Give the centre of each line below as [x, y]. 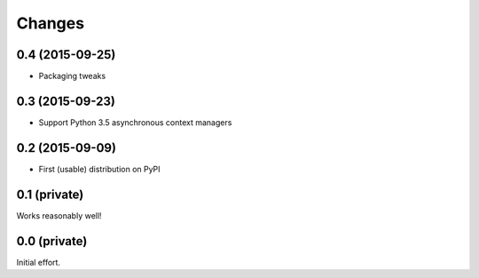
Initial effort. [39, 262]
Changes [50, 23]
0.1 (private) [50, 194]
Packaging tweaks [72, 76]
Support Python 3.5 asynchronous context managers [135, 122]
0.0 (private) [52, 241]
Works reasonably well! [59, 215]
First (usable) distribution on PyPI [99, 169]
